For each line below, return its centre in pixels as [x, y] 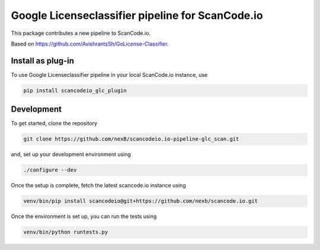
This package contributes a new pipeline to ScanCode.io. [81, 33]
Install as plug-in [42, 61]
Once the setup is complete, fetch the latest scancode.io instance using [98, 186]
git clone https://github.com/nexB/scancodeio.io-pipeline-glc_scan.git [131, 139]
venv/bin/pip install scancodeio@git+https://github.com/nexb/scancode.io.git [140, 201]
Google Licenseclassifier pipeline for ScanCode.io [137, 15]
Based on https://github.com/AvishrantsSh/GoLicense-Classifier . [90, 44]
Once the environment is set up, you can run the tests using [84, 216]
